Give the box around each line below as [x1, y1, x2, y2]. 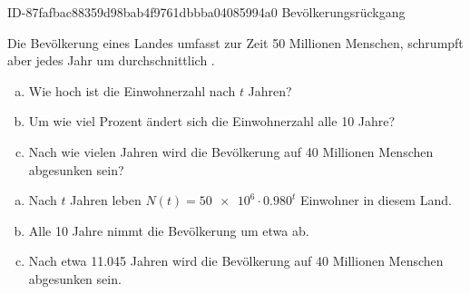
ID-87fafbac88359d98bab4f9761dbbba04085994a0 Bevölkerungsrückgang [7, 3, 406, 21]
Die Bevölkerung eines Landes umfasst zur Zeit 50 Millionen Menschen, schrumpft [7, 33, 464, 52]
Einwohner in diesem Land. [299, 191, 452, 210]
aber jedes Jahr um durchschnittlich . [7, 51, 215, 70]
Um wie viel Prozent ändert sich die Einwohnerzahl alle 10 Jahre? [28, 112, 396, 131]
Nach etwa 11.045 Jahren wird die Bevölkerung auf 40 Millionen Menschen [28, 251, 444, 270]
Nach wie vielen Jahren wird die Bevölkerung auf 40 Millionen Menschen [28, 142, 434, 161]
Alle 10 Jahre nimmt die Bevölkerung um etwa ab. [28, 220, 309, 240]
